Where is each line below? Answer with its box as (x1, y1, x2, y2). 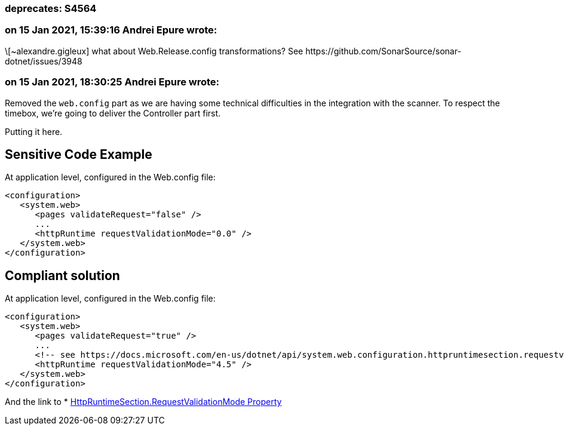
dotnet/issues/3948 (5, 56, 82, 66)
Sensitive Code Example (5, 146, 152, 162)
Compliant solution (5, 268, 120, 283)
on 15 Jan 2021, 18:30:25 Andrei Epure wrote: (5, 76, 220, 88)
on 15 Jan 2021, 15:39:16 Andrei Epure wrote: (5, 24, 217, 36)
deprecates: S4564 (5, 2, 97, 14)
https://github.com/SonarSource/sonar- (305, 45, 461, 56)
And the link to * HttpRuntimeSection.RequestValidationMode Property (5, 397, 282, 407)
